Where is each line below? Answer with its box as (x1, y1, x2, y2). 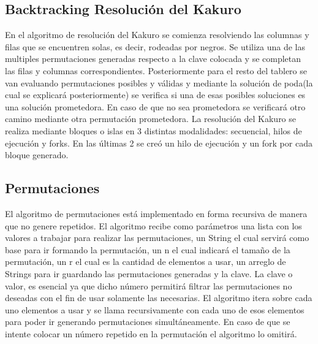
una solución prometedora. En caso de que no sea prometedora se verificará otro (5, 100, 306, 113)
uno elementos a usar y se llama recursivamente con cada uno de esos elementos (5, 303, 305, 316)
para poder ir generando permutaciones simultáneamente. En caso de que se (5, 315, 290, 328)
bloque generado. (5, 148, 69, 161)
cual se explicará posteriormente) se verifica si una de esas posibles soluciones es (5, 88, 306, 101)
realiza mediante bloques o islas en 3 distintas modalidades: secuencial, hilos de (5, 124, 302, 137)
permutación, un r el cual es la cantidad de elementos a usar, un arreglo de (5, 255, 286, 268)
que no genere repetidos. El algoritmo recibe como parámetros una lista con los (5, 219, 302, 232)
